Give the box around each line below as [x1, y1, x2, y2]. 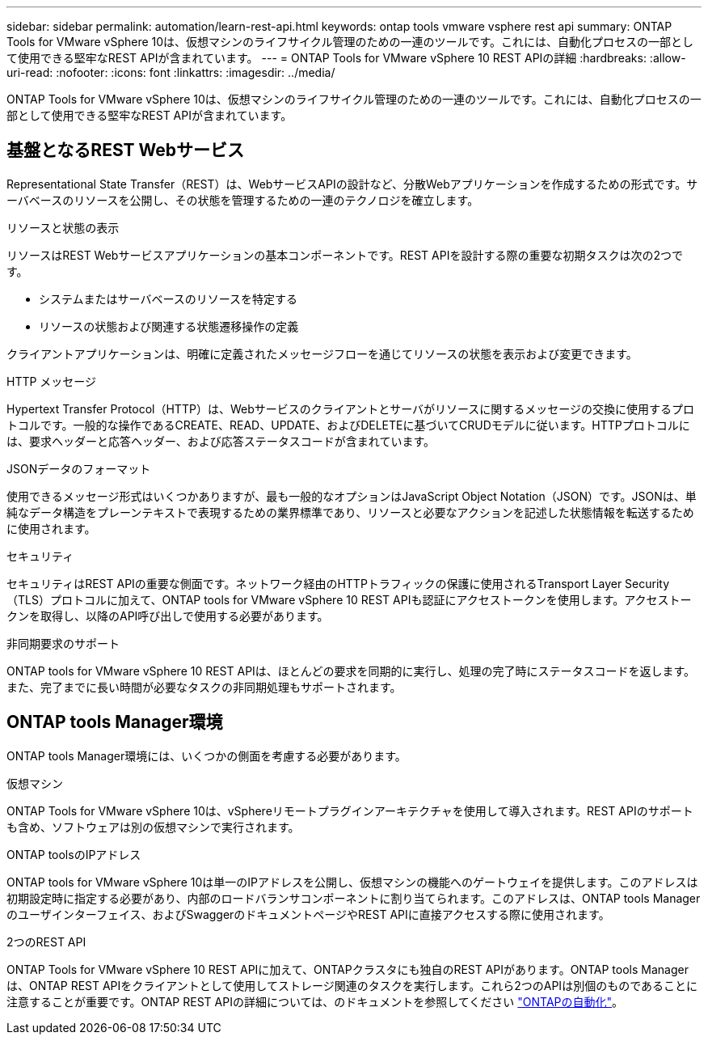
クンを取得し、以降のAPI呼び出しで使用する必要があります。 [6, 608, 329, 623]
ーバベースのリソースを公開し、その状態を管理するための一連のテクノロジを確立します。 [6, 193, 479, 207]
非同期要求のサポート [6, 636, 120, 650]
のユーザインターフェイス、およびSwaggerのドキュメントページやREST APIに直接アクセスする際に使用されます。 [6, 907, 610, 921]
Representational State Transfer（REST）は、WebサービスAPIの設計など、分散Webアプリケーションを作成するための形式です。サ [6, 176, 698, 191]
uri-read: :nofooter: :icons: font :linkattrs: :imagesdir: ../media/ [6, 66, 335, 79]
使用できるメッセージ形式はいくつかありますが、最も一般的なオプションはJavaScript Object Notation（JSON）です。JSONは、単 [6, 489, 697, 503]
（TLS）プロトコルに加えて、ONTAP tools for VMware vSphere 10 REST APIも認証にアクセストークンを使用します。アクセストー [6, 592, 692, 607]
